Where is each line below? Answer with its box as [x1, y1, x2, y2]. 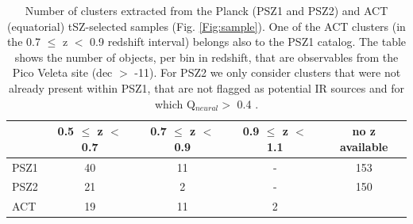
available [340, 138, 388, 154]
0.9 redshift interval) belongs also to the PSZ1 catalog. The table [90, 33, 407, 50]
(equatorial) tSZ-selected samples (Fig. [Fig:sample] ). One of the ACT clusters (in [7, 17, 406, 34]
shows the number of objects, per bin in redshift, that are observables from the [14, 48, 399, 65]
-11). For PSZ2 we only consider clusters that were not [134, 64, 401, 81]
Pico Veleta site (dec [12, 64, 113, 81]
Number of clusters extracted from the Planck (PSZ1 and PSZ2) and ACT [25, 2, 388, 18]
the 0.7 [6, 33, 41, 50]
